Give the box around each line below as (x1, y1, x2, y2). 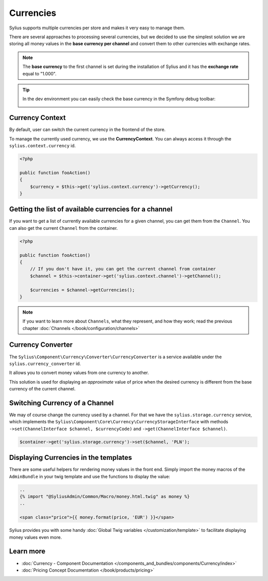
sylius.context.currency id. (9, 142, 76, 148)
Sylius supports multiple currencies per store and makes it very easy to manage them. (9, 25, 186, 31)
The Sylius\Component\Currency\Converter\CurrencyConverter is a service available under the (9, 354, 222, 360)
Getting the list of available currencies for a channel (9, 205, 173, 213)
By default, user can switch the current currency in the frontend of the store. (9, 127, 166, 132)
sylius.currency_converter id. (9, 360, 81, 367)
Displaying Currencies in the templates (9, 453, 133, 462)
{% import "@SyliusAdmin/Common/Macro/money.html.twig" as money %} (19, 494, 190, 500)
